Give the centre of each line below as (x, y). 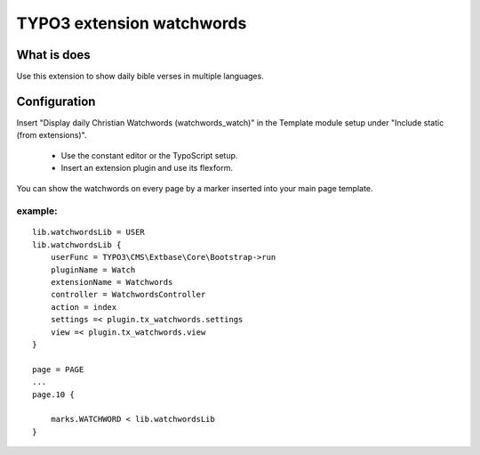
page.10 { (53, 394)
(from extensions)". (52, 135)
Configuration (56, 101)
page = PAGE (58, 369)
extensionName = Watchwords (112, 282)
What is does (53, 55)
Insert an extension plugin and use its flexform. (147, 168)
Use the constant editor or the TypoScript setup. (149, 155)
